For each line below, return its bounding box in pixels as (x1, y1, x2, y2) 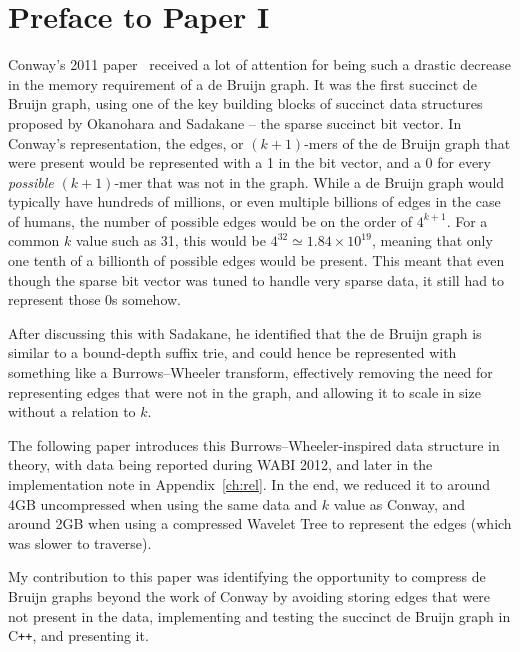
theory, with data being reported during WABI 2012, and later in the (8, 454, 433, 475)
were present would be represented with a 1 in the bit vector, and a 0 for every (8, 152, 491, 173)
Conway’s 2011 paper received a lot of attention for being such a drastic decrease (8, 54, 511, 75)
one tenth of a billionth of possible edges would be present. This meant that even (8, 250, 505, 271)
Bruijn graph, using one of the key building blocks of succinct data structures (8, 93, 483, 114)
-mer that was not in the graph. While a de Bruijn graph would (114, 171, 505, 192)
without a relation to (8, 401, 136, 422)
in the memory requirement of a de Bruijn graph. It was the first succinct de (8, 73, 477, 94)
